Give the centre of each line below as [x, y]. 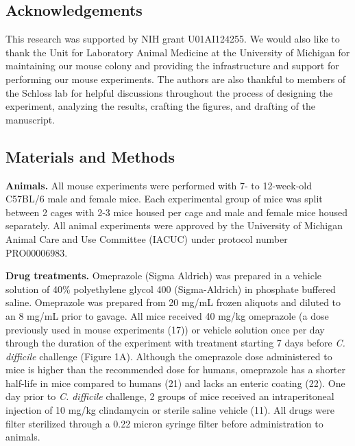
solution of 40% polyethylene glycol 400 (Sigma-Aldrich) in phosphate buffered [171, 289]
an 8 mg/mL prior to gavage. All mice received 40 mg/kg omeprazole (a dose [167, 315]
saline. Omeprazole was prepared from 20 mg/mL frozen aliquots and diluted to [173, 302]
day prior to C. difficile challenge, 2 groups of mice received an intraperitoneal [170, 396]
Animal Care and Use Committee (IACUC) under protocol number [147, 238]
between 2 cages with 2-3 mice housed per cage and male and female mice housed [177, 212]
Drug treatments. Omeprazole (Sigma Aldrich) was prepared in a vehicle [164, 275]
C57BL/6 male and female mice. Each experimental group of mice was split [164, 199]
